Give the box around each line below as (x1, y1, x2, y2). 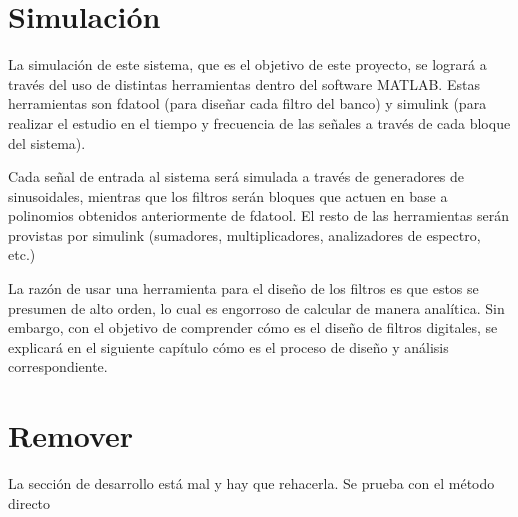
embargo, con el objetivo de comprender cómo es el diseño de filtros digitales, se (8, 317, 498, 338)
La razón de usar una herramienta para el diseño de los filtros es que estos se (8, 278, 479, 299)
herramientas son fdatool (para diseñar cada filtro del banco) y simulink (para (8, 93, 487, 114)
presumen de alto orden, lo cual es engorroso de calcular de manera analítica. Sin (8, 297, 505, 318)
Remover (8, 415, 134, 456)
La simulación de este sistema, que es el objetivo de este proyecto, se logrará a (8, 54, 487, 75)
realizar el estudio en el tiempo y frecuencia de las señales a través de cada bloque (8, 112, 511, 133)
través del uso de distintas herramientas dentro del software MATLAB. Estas (8, 73, 480, 94)
